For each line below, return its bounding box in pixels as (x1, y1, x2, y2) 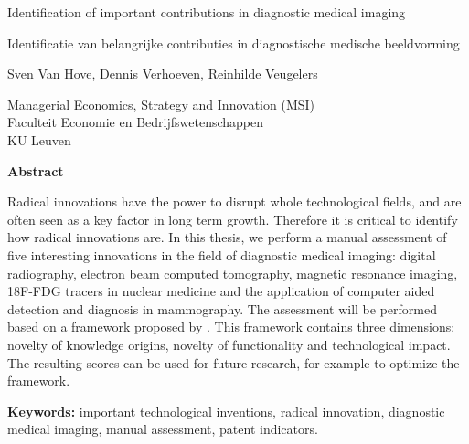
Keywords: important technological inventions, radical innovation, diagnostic (7, 401, 445, 420)
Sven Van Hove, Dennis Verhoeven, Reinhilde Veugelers (7, 64, 318, 83)
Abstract (7, 161, 64, 180)
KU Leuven (7, 130, 71, 149)
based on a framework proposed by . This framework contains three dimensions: (7, 317, 455, 336)
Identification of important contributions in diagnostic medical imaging (7, 3, 406, 21)
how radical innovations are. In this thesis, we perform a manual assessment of (7, 227, 447, 247)
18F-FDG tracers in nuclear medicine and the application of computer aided (7, 281, 435, 301)
